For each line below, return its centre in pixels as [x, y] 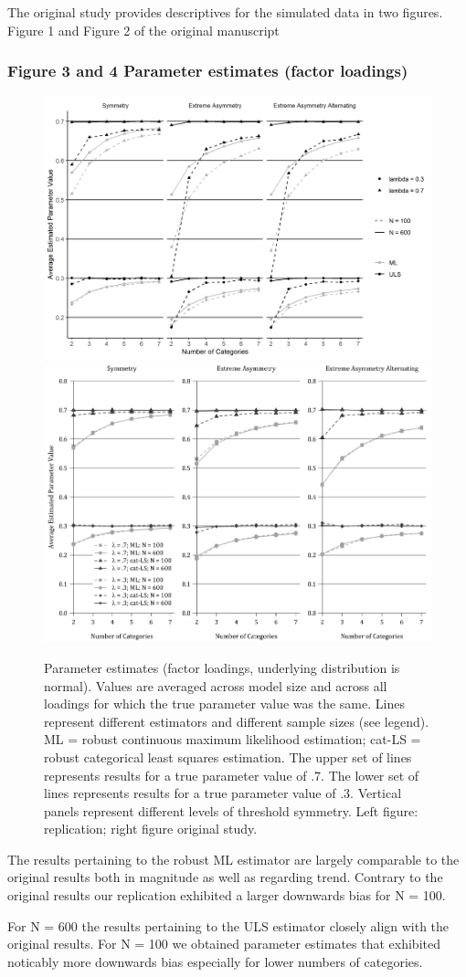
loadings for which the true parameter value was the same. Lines [224, 704]
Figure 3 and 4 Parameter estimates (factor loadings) [208, 71]
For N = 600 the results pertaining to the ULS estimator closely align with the [228, 925]
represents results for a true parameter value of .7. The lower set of [232, 775]
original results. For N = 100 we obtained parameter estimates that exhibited [224, 944]
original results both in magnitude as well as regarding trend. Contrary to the [225, 877]
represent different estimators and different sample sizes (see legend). [237, 721]
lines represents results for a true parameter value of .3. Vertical [223, 793]
